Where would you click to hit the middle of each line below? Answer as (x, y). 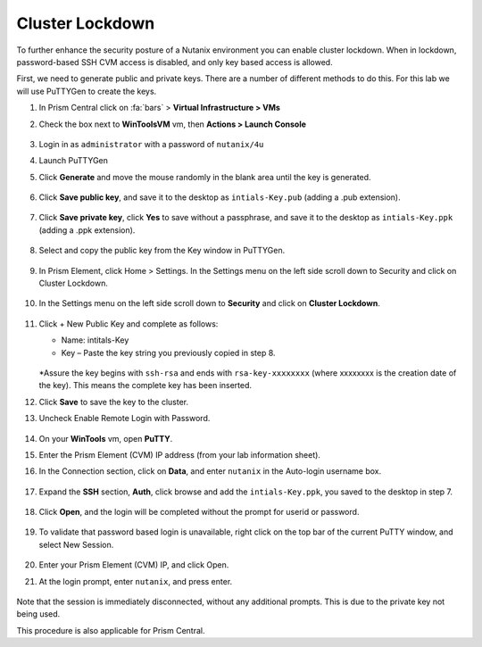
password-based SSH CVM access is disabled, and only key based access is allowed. (175, 62)
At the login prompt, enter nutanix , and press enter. (136, 581)
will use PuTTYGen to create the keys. (87, 91)
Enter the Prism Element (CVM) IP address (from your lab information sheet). (180, 454)
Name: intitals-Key (95, 340)
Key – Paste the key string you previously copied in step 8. (168, 353)
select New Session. (76, 544)
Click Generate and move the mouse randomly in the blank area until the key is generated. (205, 177)
